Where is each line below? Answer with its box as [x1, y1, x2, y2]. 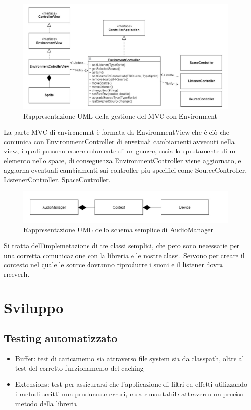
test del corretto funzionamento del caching [15, 363, 144, 373]
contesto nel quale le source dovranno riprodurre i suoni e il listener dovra [4, 259, 223, 270]
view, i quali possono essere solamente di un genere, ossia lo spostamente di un [4, 146, 237, 156]
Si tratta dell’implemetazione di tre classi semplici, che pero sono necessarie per [4, 241, 240, 251]
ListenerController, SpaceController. [4, 174, 111, 184]
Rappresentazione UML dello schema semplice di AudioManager [23, 224, 214, 234]
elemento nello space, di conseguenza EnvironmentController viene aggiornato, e [4, 155, 241, 165]
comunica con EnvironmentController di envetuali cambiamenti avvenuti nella [4, 136, 235, 146]
